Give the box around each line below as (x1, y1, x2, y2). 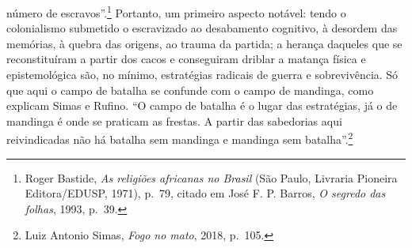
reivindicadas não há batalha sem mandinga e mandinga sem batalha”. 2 (6, 129, 353, 148)
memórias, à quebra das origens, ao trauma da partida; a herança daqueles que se (6, 35, 402, 51)
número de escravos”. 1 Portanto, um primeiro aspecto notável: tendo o (6, 2, 346, 21)
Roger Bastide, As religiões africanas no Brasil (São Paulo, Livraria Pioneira (25, 169, 398, 186)
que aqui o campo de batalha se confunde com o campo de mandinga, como (6, 81, 374, 98)
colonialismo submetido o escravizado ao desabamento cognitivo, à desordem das (6, 20, 398, 36)
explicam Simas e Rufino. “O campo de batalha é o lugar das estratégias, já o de (6, 97, 398, 114)
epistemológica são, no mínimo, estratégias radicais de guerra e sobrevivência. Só (6, 66, 399, 83)
